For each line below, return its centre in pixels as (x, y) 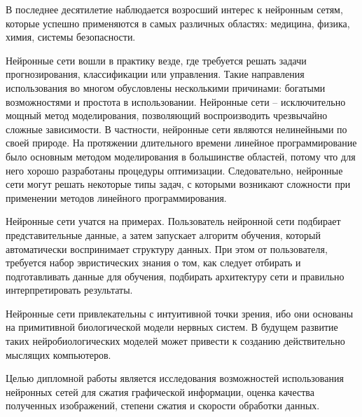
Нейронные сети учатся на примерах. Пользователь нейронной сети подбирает (173, 221)
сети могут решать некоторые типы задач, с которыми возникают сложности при (178, 184)
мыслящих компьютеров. (58, 354)
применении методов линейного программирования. (116, 197)
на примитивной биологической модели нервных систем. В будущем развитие (172, 327)
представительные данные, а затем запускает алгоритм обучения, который (163, 234)
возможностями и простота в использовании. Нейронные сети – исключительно (176, 101)
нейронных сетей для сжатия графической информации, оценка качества (160, 391)
